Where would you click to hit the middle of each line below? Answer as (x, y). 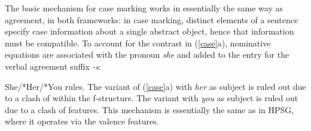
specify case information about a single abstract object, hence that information (150, 31)
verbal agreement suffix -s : (53, 66)
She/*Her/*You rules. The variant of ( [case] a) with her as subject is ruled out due (155, 86)
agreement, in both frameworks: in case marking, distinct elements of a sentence (152, 19)
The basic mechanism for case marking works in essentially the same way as (144, 8)
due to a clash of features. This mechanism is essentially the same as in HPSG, (150, 109)
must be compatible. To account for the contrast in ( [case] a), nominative (138, 43)
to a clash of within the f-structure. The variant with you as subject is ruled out (152, 98)
